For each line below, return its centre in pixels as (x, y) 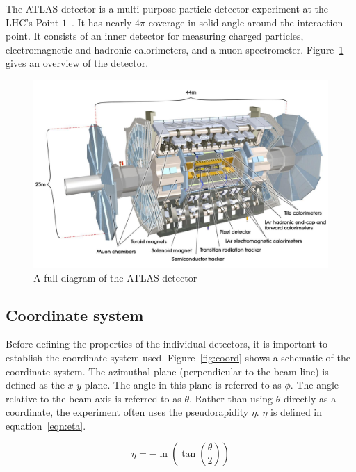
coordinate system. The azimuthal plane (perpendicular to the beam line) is (167, 371)
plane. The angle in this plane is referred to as (183, 385)
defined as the (35, 385)
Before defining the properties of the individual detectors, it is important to (167, 344)
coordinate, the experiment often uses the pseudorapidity (127, 412)
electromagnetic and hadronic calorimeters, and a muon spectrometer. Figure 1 (175, 49)
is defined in (297, 412)
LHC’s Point (32, 22)
